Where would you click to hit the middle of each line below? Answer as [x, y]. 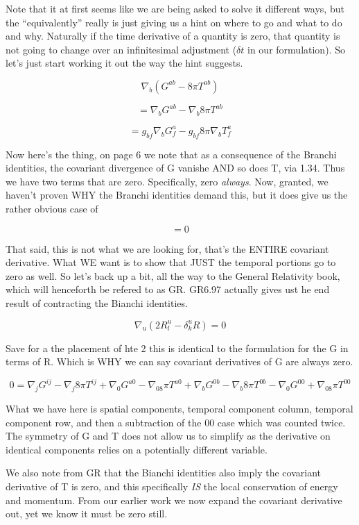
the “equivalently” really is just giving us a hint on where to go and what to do [174, 22]
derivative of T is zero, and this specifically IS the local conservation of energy [172, 486]
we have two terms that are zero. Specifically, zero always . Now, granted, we [167, 181]
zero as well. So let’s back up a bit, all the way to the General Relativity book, [173, 275]
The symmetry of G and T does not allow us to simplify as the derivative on [168, 436]
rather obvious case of [52, 208]
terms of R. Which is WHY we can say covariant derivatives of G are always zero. [179, 361]
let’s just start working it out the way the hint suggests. [124, 63]
